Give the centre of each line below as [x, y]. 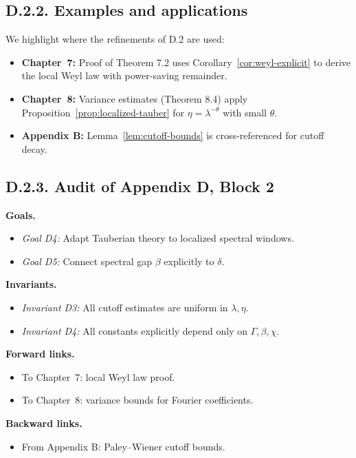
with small [245, 112]
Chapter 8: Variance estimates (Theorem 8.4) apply [135, 98]
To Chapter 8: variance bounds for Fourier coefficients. [137, 400]
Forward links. [40, 354]
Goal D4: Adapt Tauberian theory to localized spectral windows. [158, 238]
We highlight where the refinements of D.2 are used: [115, 39]
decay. [34, 148]
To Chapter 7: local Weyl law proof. [98, 376]
